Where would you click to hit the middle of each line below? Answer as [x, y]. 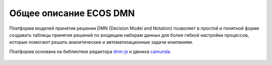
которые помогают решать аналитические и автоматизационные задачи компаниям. [101, 42]
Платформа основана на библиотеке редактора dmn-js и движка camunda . [90, 51]
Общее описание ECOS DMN [72, 13]
